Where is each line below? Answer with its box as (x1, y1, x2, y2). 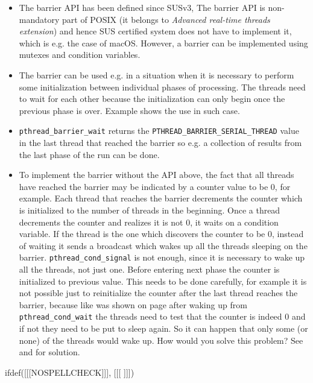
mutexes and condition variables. (19, 48, 141, 61)
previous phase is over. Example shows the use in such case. (19, 104, 240, 116)
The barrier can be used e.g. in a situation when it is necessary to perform (19, 68, 294, 81)
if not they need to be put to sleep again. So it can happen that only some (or (19, 322, 308, 335)
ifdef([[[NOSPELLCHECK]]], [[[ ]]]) (5, 366, 134, 378)
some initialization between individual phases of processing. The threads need (19, 80, 306, 93)
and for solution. (19, 346, 80, 358)
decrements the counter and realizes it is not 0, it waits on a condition (19, 215, 279, 228)
